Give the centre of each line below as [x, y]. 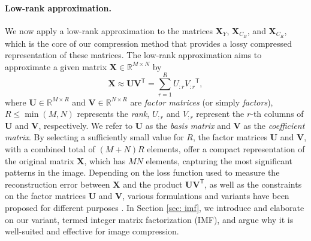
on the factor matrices [46, 196]
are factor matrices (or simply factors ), [202, 102]
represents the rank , [113, 114]
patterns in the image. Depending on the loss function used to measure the [142, 172]
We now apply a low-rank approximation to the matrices [109, 30]
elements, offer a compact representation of [226, 148]
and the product [153, 184]
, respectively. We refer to [85, 125]
